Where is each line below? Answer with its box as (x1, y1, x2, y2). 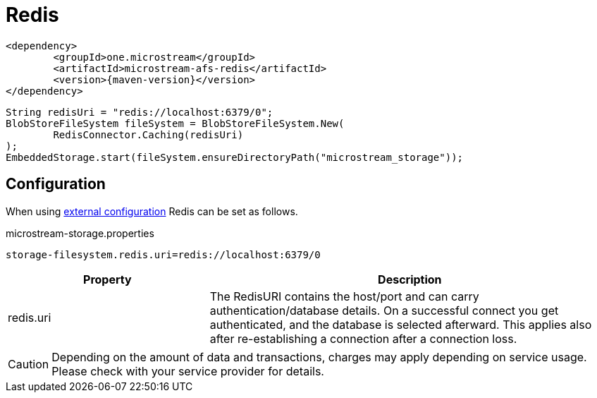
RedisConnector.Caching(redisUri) (53, 128, 244, 140)
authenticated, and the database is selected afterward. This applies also (209, 317, 592, 332)
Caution (8, 356, 49, 371)
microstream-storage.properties (6, 227, 154, 239)
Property (83, 272, 132, 287)
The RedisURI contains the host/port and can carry (209, 289, 479, 303)
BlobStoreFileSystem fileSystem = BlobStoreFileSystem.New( (6, 117, 345, 129)
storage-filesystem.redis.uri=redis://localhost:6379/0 (6, 248, 321, 260)
